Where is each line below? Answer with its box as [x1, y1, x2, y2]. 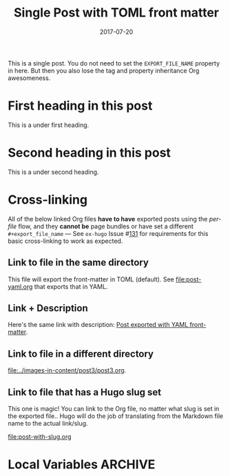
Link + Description [8, 302, 88, 314]
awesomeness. [8, 74, 51, 82]
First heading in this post [8, 98, 153, 114]
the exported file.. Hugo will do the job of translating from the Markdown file [8, 412, 224, 420]
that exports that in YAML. [34, 282, 108, 290]
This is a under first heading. [8, 121, 90, 129]
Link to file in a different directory [8, 348, 154, 359]
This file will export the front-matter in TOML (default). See [8, 275, 175, 284]
